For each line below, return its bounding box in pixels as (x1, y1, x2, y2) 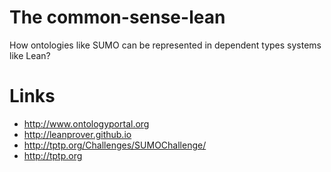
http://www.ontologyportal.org (23, 117, 150, 130)
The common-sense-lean (9, 6, 226, 29)
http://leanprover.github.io (23, 128, 132, 140)
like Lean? (9, 49, 51, 61)
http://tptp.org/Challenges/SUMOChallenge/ (23, 139, 207, 151)
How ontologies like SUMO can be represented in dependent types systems (9, 39, 322, 51)
